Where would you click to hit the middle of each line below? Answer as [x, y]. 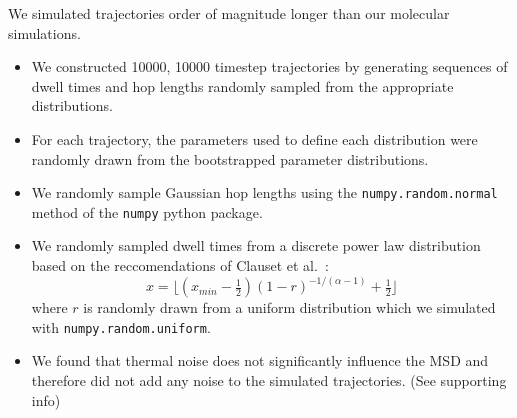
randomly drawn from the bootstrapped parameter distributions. [230, 158]
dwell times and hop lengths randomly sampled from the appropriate [242, 85]
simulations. [44, 32]
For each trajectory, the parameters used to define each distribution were [254, 138]
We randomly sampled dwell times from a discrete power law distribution [256, 245]
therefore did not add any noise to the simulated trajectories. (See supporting [269, 380]
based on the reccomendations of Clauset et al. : [180, 265]
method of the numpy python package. [147, 211]
